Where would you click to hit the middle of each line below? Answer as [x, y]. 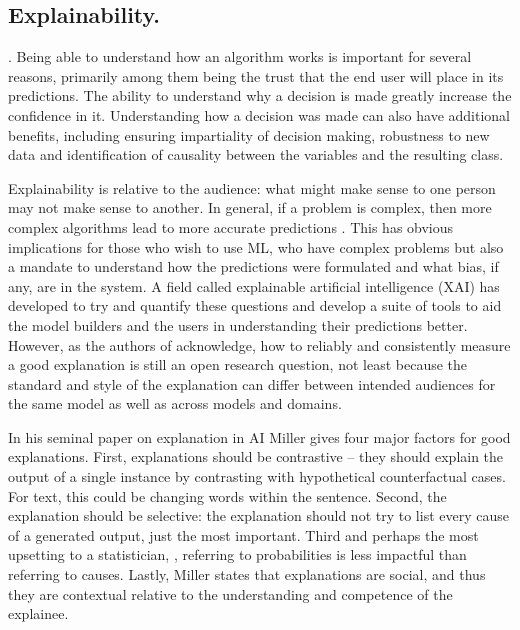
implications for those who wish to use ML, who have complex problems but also [256, 246]
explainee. [38, 613]
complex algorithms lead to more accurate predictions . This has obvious [231, 226]
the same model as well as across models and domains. [175, 403]
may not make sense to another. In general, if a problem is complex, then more [250, 207]
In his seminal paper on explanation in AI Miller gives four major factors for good [259, 436]
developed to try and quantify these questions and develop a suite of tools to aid [255, 305]
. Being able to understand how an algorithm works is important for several [240, 56]
